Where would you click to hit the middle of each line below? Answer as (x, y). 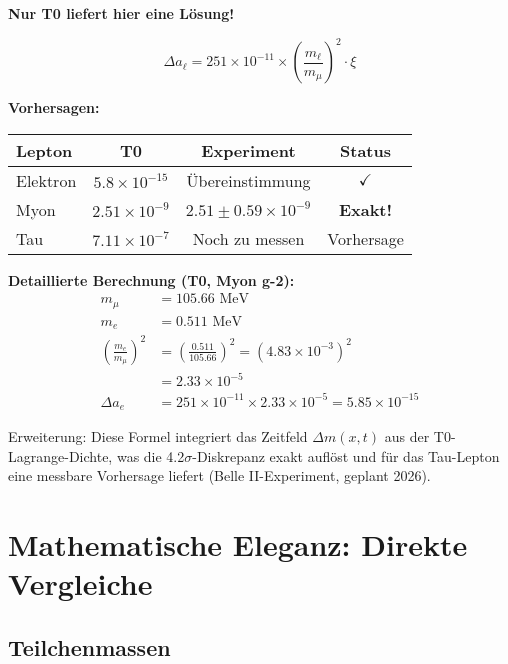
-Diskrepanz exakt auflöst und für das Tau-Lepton (346, 455)
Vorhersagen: (54, 107)
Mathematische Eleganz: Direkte (238, 544)
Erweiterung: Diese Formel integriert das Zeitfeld (158, 436)
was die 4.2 (150, 455)
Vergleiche (80, 583)
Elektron (46, 180)
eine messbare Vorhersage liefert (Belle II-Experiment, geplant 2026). (219, 475)
